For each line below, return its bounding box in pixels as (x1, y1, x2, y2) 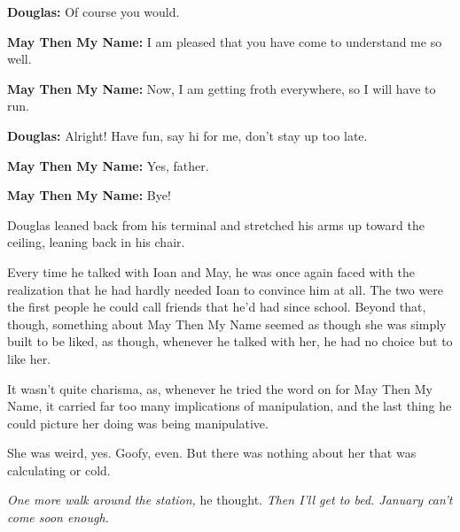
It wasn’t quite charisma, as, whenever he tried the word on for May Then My (7, 379, 433, 397)
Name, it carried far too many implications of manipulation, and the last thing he (7, 397, 452, 415)
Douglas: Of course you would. (7, 3, 180, 20)
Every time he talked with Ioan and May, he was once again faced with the (7, 262, 415, 281)
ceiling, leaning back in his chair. (7, 233, 185, 251)
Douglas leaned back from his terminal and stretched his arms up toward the (7, 215, 425, 234)
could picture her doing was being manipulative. (7, 413, 269, 432)
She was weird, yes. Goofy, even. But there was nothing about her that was (7, 443, 417, 462)
